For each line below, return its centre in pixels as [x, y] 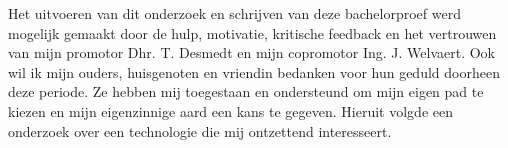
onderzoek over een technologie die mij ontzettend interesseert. [200, 130]
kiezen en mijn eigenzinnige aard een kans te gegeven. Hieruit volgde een [231, 110]
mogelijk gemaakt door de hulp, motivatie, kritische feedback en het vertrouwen [252, 32]
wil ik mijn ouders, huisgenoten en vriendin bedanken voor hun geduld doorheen [254, 71]
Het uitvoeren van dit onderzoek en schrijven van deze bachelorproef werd [234, 13]
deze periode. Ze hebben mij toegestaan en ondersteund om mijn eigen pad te [246, 91]
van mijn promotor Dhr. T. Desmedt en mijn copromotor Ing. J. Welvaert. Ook [252, 52]
